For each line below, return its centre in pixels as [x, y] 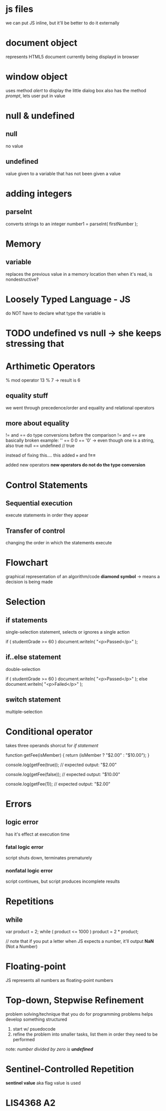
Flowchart [27, 563]
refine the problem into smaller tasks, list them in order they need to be [85, 1034]
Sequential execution [39, 503]
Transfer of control [35, 531]
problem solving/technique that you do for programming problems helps [79, 1014]
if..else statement [33, 657]
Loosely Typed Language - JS [68, 299]
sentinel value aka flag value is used [43, 1083]
